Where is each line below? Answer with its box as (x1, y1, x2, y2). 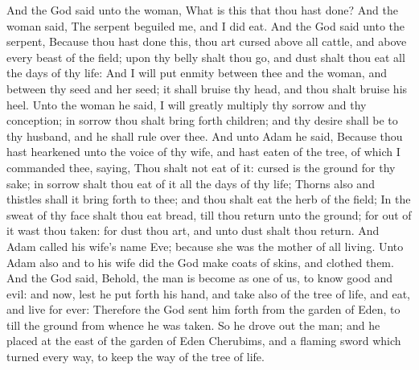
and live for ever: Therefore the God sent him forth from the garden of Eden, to (6, 301, 401, 318)
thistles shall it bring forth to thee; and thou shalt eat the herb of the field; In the (6, 191, 411, 208)
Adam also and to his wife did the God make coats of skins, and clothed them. (6, 253, 394, 270)
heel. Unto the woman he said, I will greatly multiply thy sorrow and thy (6, 96, 367, 113)
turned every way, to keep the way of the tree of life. (6, 348, 265, 365)
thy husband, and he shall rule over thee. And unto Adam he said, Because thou (6, 127, 403, 144)
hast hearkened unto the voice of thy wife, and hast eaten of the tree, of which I (6, 143, 401, 160)
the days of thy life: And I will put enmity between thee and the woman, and (6, 64, 387, 81)
